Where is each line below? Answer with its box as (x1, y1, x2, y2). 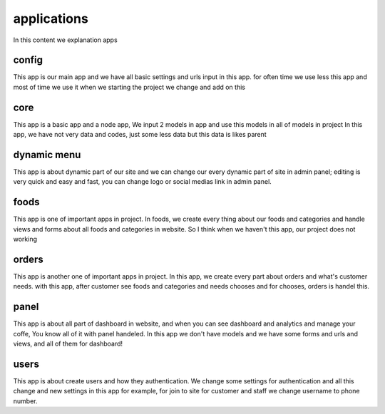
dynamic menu (13, 148, 81, 160)
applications (13, 11, 88, 26)
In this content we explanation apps (13, 36, 118, 44)
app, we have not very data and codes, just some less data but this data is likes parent (13, 130, 267, 139)
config (13, 54, 43, 66)
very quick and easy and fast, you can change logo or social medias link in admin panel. (13, 177, 272, 186)
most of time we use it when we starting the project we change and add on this (13, 83, 246, 91)
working (13, 235, 38, 244)
